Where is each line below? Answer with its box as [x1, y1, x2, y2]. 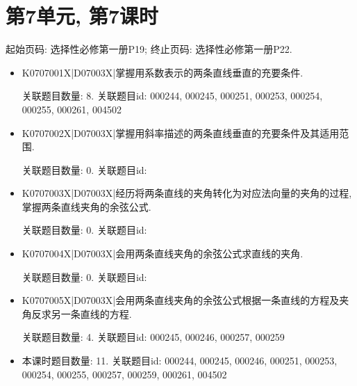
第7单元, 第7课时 [6, 1, 158, 30]
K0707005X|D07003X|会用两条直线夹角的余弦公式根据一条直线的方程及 [22, 293, 340, 307]
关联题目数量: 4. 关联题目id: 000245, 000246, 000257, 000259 [22, 330, 285, 344]
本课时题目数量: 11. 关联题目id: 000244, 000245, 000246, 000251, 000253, [22, 353, 338, 368]
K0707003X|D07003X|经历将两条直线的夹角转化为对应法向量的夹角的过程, [22, 186, 352, 200]
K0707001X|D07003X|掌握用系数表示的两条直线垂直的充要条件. [22, 65, 304, 79]
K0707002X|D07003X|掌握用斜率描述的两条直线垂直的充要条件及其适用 [22, 125, 340, 140]
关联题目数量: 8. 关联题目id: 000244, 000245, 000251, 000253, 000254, [22, 88, 323, 103]
